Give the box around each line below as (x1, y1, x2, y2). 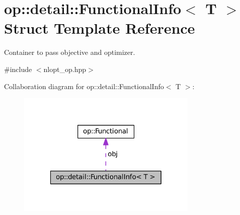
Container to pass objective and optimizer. (4, 47, 135, 57)
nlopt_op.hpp (43, 63, 86, 74)
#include (4, 63, 32, 74)
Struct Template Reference (4, 18, 195, 38)
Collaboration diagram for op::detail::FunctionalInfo (4, 81, 164, 91)
